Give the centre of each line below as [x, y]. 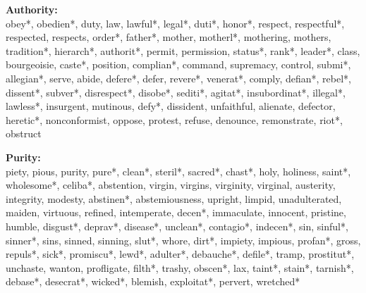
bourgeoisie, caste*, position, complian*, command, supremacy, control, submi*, [178, 64]
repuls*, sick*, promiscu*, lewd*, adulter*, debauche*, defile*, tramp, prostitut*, [180, 254]
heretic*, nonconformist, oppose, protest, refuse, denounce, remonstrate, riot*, [174, 119]
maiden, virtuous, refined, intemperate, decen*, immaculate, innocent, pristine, [176, 212]
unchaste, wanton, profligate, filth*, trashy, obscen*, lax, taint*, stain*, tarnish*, [180, 267]
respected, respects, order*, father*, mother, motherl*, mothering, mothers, [169, 37]
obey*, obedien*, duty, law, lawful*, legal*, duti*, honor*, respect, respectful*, [175, 23]
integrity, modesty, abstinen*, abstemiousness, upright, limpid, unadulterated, [174, 198]
